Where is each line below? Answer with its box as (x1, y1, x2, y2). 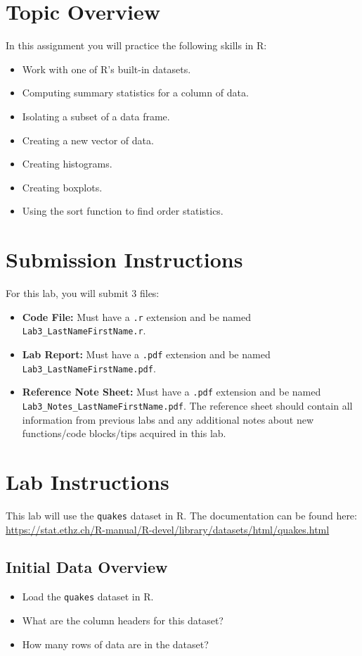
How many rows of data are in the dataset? (22, 636, 209, 651)
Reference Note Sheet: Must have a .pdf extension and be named (22, 384, 321, 399)
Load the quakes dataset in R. (22, 589, 154, 604)
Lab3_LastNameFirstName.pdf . (22, 360, 156, 375)
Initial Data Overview (6, 556, 168, 578)
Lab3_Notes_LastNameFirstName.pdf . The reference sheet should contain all (22, 398, 353, 412)
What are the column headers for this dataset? (22, 612, 224, 627)
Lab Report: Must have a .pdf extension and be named (22, 346, 271, 361)
